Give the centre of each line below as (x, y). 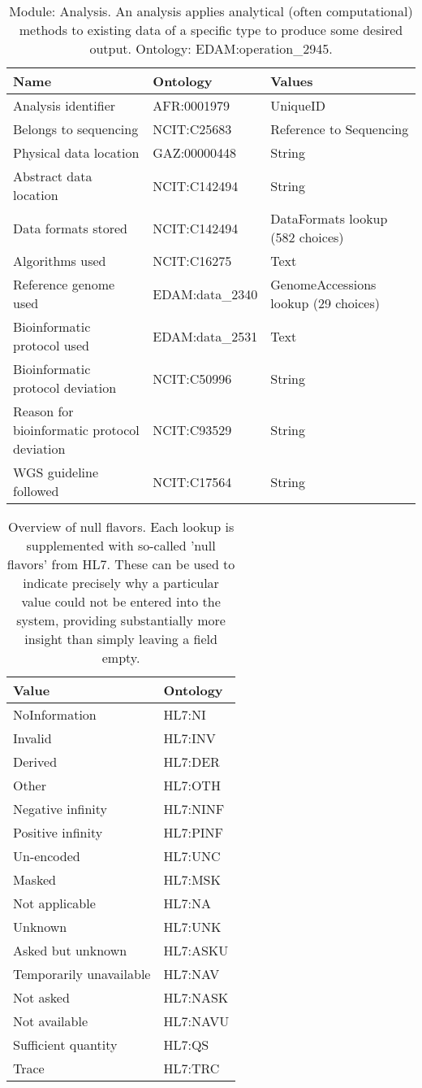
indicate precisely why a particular (121, 583)
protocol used (51, 345)
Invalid (32, 738)
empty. (121, 657)
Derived (35, 762)
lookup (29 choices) (325, 303)
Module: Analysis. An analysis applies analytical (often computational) (211, 11)
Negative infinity (60, 809)
